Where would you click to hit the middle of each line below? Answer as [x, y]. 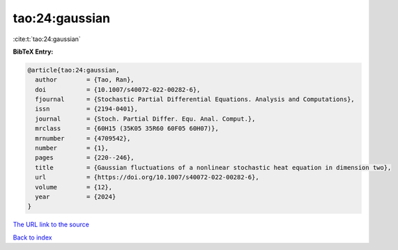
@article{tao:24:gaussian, [74, 70]
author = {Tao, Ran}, [85, 80]
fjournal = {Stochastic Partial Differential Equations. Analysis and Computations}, [195, 100]
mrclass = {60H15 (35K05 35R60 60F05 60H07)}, [127, 128]
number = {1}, [72, 148]
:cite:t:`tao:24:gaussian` [47, 39]
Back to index [32, 237]
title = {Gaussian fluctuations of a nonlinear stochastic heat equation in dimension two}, [213, 167]
